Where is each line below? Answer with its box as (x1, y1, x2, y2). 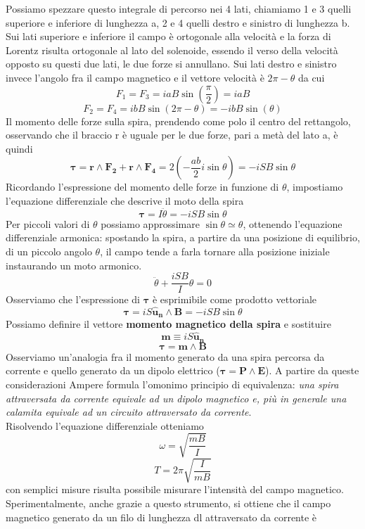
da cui (297, 70, 325, 84)
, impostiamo (286, 179, 343, 194)
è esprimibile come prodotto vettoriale (152, 292, 317, 307)
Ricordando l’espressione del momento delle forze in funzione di (6, 179, 279, 194)
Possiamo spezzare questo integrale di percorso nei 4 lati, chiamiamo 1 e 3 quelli (6, 1, 352, 15)
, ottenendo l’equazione (243, 216, 342, 231)
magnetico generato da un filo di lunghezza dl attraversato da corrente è (6, 509, 317, 524)
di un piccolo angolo (6, 243, 92, 258)
